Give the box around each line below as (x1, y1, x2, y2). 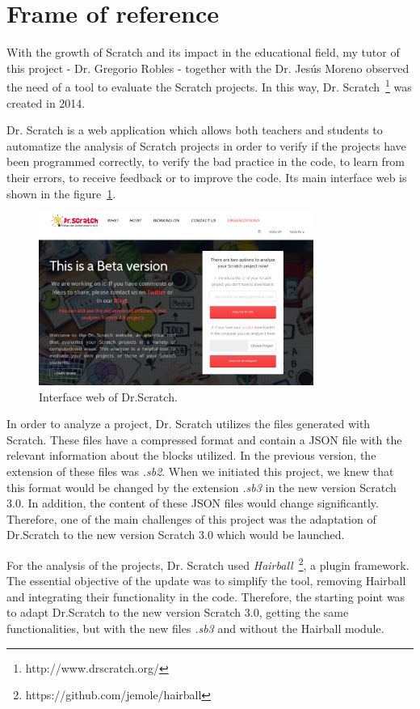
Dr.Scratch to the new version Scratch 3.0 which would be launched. (6, 526, 345, 543)
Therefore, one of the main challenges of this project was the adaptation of (6, 510, 376, 527)
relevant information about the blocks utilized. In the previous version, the (6, 447, 376, 464)
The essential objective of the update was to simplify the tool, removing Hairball (6, 572, 406, 589)
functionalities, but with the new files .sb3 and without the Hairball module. (6, 620, 384, 637)
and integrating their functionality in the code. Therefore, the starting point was (6, 588, 405, 605)
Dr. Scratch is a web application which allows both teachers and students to (6, 121, 383, 138)
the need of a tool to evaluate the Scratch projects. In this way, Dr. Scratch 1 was (6, 76, 412, 95)
